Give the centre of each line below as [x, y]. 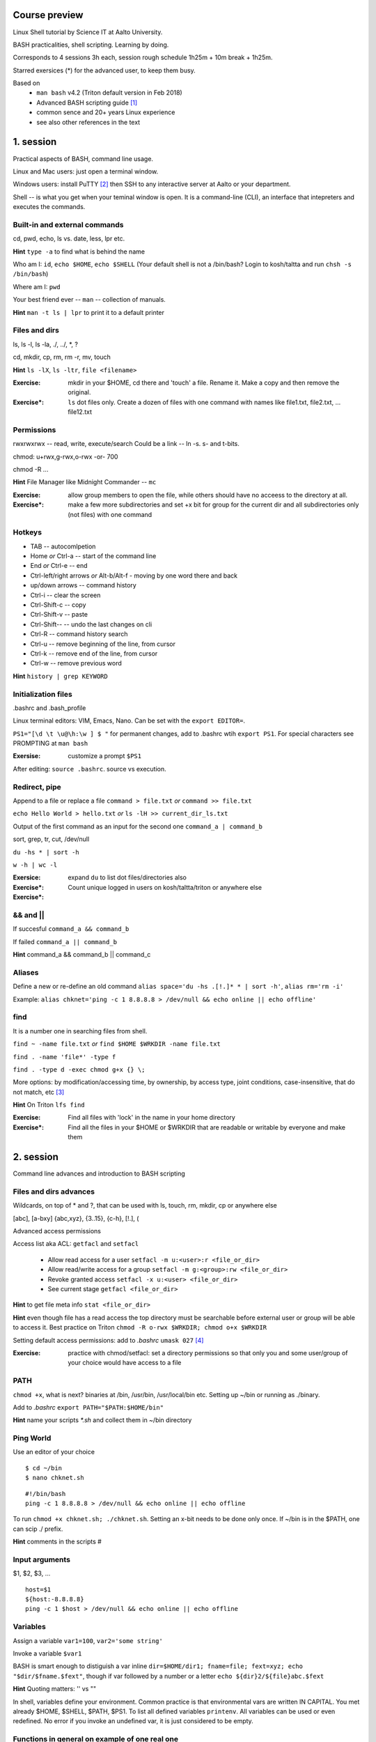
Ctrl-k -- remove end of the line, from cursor [94, 654]
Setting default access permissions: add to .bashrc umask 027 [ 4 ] [108, 1340]
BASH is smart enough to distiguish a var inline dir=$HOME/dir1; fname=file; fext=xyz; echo [158, 1666]
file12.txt [80, 412]
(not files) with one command [110, 514]
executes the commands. [49, 207]
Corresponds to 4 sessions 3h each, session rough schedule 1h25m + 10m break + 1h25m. [143, 57]
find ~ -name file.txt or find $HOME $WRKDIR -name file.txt [117, 1044]
